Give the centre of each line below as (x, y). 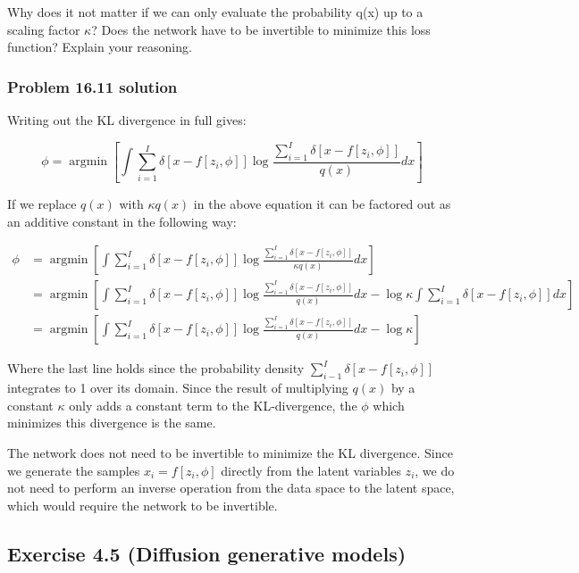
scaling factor (44, 29)
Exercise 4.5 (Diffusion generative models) (207, 553)
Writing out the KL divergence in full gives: (127, 120)
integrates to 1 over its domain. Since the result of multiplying (178, 388)
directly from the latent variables (311, 470)
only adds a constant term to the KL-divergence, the (213, 405)
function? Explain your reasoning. (100, 47)
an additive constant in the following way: (122, 221)
